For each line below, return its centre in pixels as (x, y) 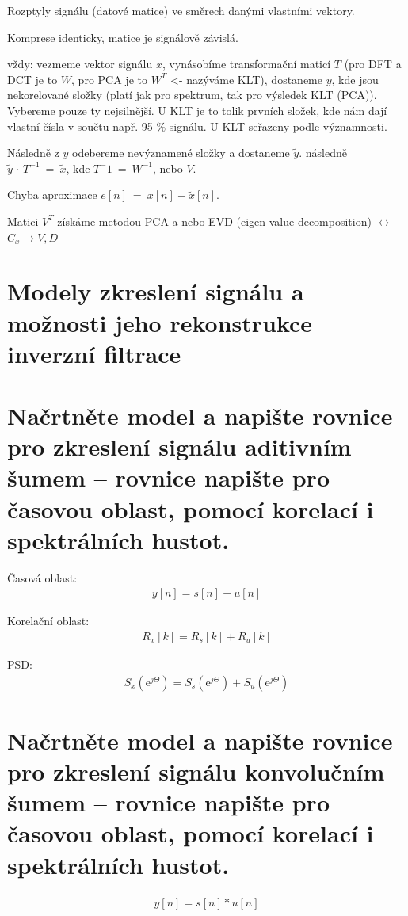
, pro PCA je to (109, 79)
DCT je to (32, 79)
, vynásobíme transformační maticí (246, 64)
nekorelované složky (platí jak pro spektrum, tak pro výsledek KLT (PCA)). (192, 95)
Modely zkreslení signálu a (156, 291)
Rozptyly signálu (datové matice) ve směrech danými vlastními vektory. (181, 10)
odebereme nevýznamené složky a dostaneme (181, 153)
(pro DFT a (373, 64)
